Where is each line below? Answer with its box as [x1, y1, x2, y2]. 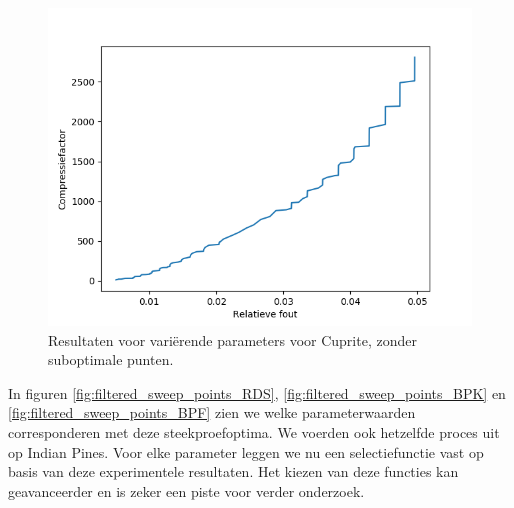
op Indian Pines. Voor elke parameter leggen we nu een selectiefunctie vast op [8, 441, 484, 462]
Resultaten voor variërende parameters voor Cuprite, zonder [48, 329, 417, 350]
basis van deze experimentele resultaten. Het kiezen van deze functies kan [8, 461, 459, 482]
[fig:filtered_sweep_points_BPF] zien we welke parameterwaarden [8, 402, 416, 423]
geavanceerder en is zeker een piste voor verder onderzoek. [8, 480, 365, 501]
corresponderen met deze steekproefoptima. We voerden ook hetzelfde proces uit [8, 421, 500, 442]
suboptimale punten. [48, 349, 174, 370]
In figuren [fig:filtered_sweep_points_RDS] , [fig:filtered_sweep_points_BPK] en [8, 382, 506, 403]
